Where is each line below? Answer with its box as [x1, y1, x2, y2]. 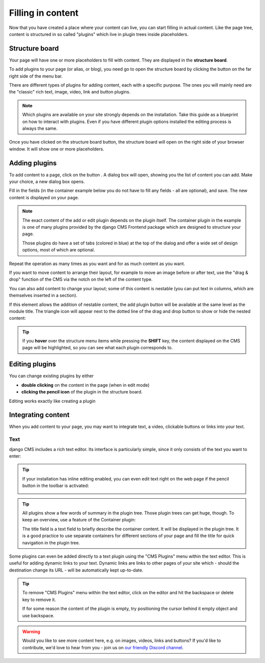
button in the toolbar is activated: [22, 482, 89, 489]
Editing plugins [9, 360, 56, 368]
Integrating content [9, 411, 70, 419]
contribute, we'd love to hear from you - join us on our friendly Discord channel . [22, 644, 184, 650]
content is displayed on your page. [9, 194, 79, 200]
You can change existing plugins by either [9, 373, 94, 379]
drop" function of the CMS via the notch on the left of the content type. [9, 276, 153, 282]
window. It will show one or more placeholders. [9, 146, 105, 152]
